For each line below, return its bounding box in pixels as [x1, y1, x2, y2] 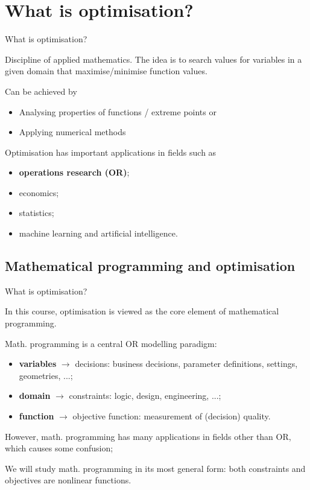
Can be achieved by [5, 84, 77, 97]
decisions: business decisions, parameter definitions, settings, [75, 357, 298, 370]
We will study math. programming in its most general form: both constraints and [5, 462, 306, 474]
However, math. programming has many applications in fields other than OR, [5, 430, 291, 442]
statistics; [19, 206, 54, 219]
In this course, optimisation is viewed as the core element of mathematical [5, 305, 279, 317]
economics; [19, 186, 59, 199]
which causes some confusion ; [5, 442, 113, 454]
